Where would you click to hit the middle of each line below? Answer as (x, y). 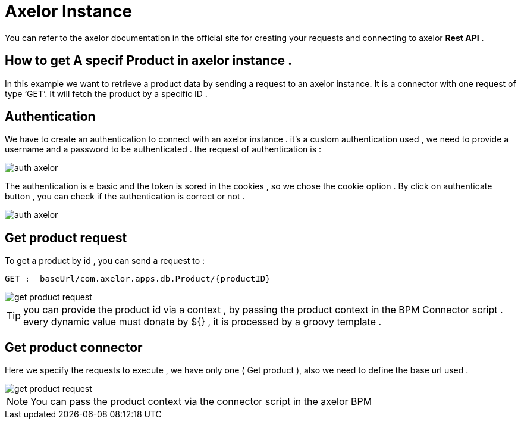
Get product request (66, 238)
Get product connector (74, 347)
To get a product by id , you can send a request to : (105, 261)
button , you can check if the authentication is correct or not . (125, 197)
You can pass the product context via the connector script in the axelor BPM (201, 402)
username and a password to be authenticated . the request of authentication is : (163, 149)
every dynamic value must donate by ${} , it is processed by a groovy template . (203, 322)
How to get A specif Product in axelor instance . (149, 61)
